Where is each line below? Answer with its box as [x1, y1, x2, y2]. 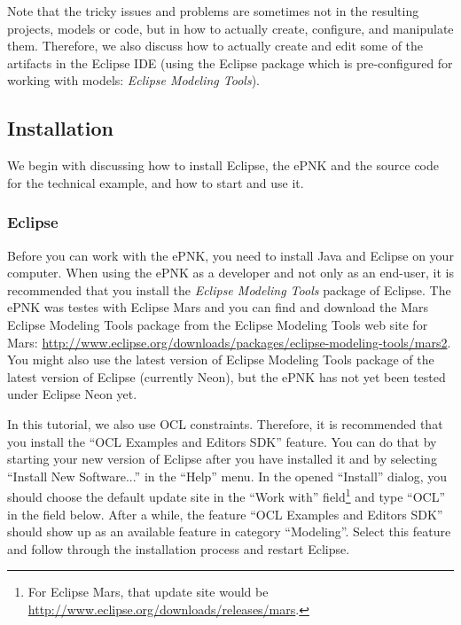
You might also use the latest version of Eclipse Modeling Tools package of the [7, 350, 434, 369]
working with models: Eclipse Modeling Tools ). [7, 71, 260, 90]
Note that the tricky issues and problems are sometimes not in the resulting [7, 2, 419, 20]
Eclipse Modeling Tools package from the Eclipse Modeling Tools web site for [7, 315, 428, 333]
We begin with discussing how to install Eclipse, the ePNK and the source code [7, 156, 439, 175]
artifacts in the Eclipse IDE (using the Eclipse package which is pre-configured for [7, 53, 453, 72]
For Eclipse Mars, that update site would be [27, 582, 269, 601]
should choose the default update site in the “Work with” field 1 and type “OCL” [7, 485, 445, 505]
